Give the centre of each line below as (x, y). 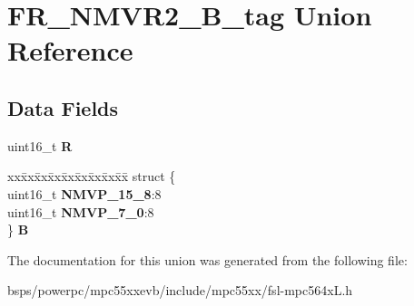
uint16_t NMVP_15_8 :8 (84, 193)
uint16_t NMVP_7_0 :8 (81, 211)
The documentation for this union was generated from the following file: (207, 259)
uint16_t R (40, 145)
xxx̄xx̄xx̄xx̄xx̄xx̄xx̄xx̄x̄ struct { (92, 176)
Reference (70, 50)
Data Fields (63, 107)
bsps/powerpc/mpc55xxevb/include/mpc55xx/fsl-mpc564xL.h (180, 290)
